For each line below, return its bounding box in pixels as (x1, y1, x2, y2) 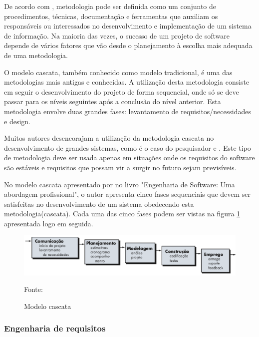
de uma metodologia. (4, 50, 68, 60)
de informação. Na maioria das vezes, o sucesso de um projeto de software (4, 30, 230, 41)
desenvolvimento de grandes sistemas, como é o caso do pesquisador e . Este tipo (4, 142, 251, 153)
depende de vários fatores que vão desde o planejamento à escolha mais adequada (4, 40, 253, 51)
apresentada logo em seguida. (4, 218, 93, 228)
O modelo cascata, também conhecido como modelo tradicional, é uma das (4, 67, 233, 77)
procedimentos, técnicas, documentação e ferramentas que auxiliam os (4, 11, 218, 21)
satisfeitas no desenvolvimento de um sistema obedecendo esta (4, 198, 194, 209)
